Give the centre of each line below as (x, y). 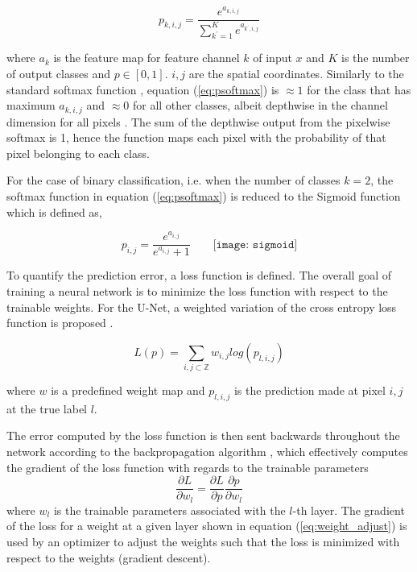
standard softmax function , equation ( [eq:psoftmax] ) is (143, 89)
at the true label (47, 408)
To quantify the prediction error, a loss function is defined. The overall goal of (199, 275)
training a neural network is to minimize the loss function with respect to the (197, 290)
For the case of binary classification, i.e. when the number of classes (173, 180)
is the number (376, 58)
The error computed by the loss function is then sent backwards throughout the (203, 435)
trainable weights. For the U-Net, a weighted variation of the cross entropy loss (202, 307)
